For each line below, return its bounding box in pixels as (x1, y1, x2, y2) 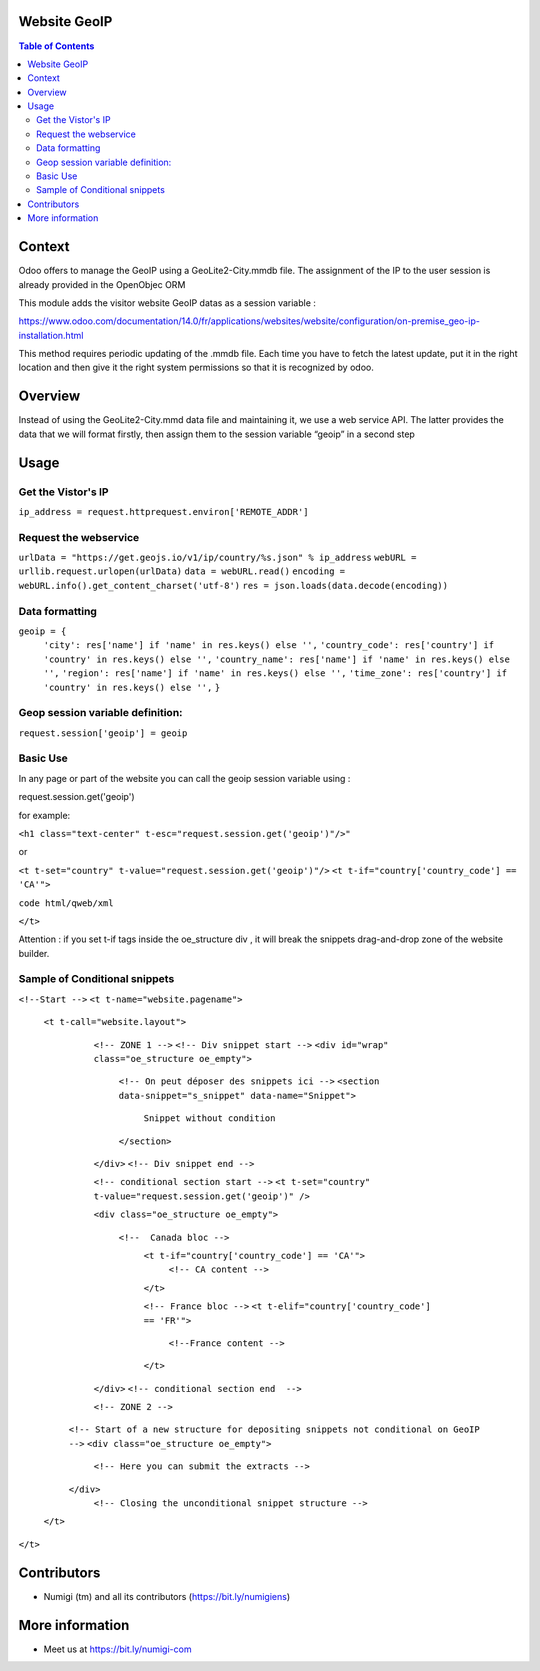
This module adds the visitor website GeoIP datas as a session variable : (18, 296, 317, 309)
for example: (18, 809, 71, 821)
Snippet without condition (143, 1113, 276, 1124)
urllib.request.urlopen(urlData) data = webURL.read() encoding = (18, 566, 346, 577)
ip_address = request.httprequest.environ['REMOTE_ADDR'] (18, 506, 309, 517)
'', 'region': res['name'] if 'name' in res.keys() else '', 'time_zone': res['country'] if (43, 668, 508, 679)
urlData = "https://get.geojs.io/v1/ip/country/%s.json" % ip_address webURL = (18, 552, 417, 564)
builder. (18, 947, 50, 959)
